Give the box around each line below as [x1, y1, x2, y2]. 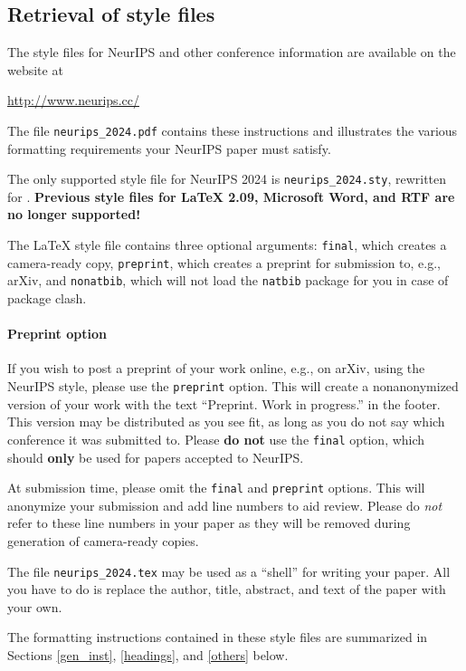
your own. [7, 597, 62, 616]
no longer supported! [7, 205, 141, 224]
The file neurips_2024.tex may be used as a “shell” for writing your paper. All [7, 561, 451, 580]
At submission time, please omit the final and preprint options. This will [7, 478, 425, 497]
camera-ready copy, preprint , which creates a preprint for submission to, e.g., [7, 253, 441, 272]
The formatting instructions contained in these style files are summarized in [7, 628, 428, 647]
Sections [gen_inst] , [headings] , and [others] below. [7, 646, 289, 664]
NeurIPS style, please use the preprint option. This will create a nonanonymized [7, 377, 459, 396]
